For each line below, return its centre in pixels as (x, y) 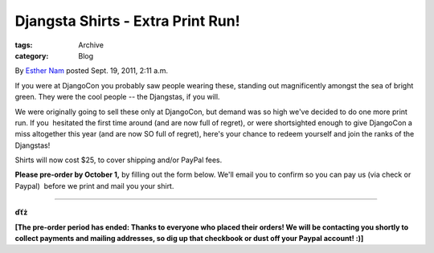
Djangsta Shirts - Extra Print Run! (127, 21)
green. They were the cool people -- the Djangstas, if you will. (117, 97)
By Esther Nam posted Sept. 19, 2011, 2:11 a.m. (92, 71)
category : (32, 55)
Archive (91, 45)
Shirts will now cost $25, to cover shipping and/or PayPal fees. (119, 160)
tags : (24, 45)
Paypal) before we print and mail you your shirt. (94, 186)
